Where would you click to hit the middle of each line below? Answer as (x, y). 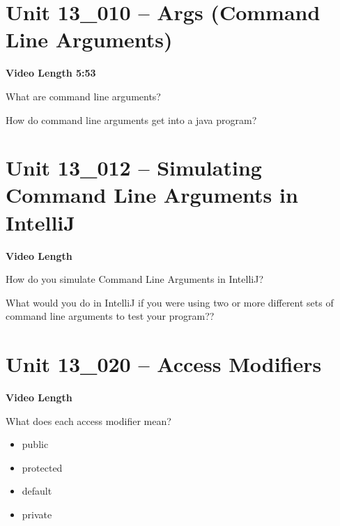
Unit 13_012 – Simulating (134, 168)
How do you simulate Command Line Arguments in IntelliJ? (135, 279)
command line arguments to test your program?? (110, 316)
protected (42, 467)
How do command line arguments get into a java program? (131, 119)
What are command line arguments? (83, 96)
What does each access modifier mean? (88, 420)
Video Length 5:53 (51, 73)
